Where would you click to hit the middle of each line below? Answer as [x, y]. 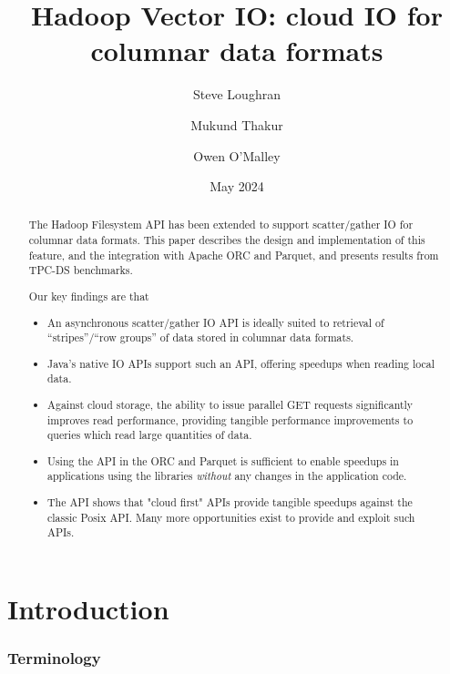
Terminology [54, 658]
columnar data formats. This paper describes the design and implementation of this [227, 240]
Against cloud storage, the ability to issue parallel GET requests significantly [230, 404]
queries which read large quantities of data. [150, 435]
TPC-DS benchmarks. [81, 270]
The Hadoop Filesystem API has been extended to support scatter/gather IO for [221, 225]
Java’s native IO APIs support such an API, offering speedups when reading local [241, 363]
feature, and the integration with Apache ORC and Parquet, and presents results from [234, 255]
